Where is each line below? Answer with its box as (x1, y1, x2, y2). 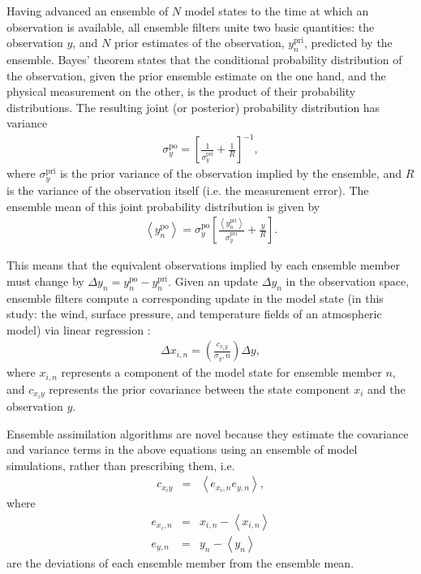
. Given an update (168, 272, 259, 289)
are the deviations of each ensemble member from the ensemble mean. (6, 554, 354, 571)
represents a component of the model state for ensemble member (61, 364, 382, 381)
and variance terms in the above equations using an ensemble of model (6, 441, 358, 458)
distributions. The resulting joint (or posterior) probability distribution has (6, 98, 380, 115)
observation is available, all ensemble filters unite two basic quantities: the (6, 18, 375, 35)
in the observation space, (286, 272, 410, 289)
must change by (6, 272, 84, 289)
